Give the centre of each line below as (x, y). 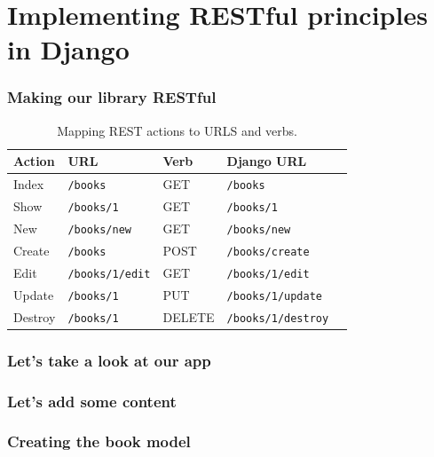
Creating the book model (99, 441)
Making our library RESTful (112, 97)
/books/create (268, 252)
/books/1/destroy (278, 318)
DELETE (189, 316)
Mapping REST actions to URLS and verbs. (178, 130)
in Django (68, 49)
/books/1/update (274, 296)
